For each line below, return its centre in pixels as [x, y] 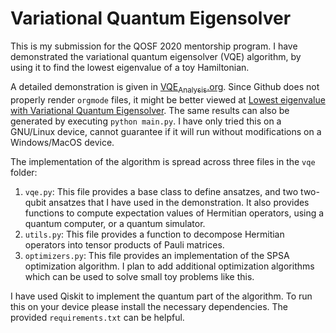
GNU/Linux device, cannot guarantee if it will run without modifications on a [166, 131]
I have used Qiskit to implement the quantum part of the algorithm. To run [161, 296]
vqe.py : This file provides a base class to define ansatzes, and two [161, 191]
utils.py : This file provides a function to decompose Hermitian [154, 234]
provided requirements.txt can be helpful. [97, 317]
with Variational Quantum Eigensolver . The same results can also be [150, 110]
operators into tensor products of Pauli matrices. [124, 244]
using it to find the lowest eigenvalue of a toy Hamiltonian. [130, 67]
